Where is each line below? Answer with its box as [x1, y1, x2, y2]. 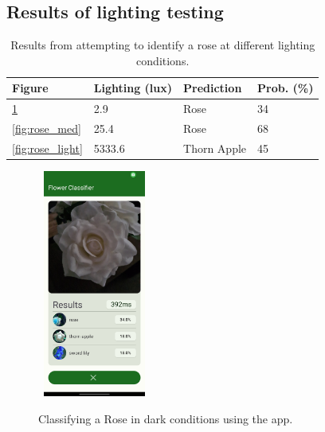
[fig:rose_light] [12, 139, 83, 156]
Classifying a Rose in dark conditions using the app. [38, 410, 293, 426]
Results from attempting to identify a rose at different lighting [10, 37, 315, 53]
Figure [12, 80, 49, 96]
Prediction [183, 80, 242, 96]
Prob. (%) [257, 80, 314, 96]
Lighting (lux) [93, 80, 173, 96]
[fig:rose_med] [12, 120, 81, 137]
